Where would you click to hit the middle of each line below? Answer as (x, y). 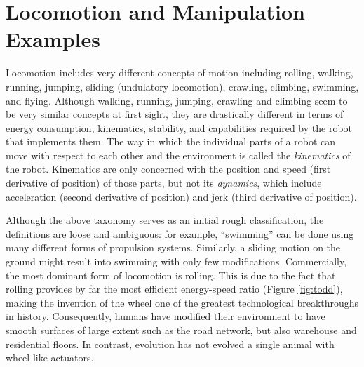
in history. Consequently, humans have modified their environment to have (166, 316)
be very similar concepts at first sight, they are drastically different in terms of (175, 114)
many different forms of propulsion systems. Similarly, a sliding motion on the (173, 247)
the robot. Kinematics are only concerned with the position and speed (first (168, 169)
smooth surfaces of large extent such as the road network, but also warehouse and (181, 330)
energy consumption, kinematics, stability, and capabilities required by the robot (179, 127)
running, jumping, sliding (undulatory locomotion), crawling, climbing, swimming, (182, 86)
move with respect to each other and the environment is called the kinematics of (178, 155)
